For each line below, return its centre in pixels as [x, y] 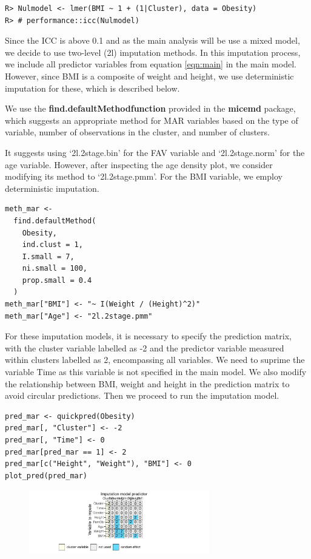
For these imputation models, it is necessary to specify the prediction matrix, [148, 336]
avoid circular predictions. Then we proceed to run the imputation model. [142, 395]
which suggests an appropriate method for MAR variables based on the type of [152, 120]
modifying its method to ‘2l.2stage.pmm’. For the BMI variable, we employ [144, 176]
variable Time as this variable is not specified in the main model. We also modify [156, 372]
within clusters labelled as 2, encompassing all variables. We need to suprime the [155, 360]
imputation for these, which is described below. [92, 88]
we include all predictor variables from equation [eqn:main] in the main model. [151, 64]
